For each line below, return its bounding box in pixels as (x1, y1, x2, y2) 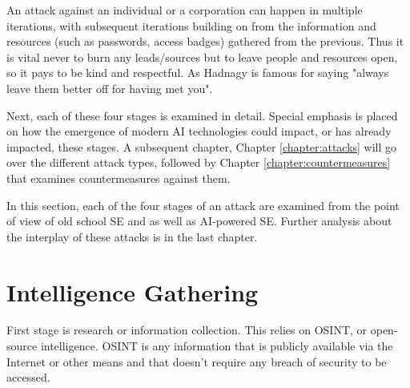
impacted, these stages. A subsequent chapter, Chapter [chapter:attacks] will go (6, 138, 397, 155)
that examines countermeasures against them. (6, 169, 231, 186)
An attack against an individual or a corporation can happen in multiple (6, 2, 363, 18)
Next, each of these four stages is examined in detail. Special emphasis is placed (6, 107, 398, 123)
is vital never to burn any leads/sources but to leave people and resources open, (6, 48, 398, 65)
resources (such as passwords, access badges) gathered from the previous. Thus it (6, 33, 404, 50)
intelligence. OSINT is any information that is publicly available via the (40, 337, 393, 354)
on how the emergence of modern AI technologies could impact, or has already (6, 123, 392, 139)
